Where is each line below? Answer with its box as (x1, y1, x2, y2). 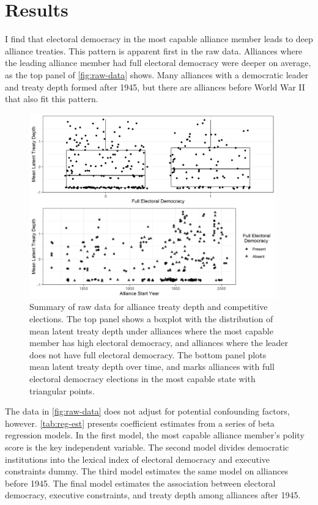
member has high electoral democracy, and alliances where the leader (29, 336, 289, 349)
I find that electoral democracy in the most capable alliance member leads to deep (5, 32, 313, 45)
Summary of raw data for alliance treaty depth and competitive (29, 300, 268, 313)
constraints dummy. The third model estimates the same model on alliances (5, 465, 289, 477)
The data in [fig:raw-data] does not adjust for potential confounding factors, (5, 405, 290, 418)
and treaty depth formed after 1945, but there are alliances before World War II (5, 80, 305, 93)
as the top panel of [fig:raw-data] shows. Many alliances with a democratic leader (5, 68, 309, 81)
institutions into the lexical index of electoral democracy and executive (5, 452, 270, 465)
